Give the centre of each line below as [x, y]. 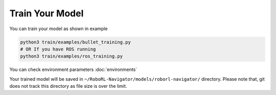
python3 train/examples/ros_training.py [71, 56]
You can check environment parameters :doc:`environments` [73, 69]
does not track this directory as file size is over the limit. [68, 86]
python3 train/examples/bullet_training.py [76, 42]
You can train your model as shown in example [59, 29]
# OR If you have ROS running [58, 49]
